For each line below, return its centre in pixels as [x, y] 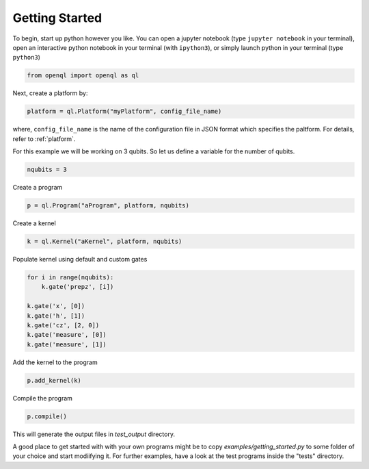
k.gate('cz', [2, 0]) [63, 325]
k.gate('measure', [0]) [67, 335]
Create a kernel [34, 223]
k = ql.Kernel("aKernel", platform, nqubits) [105, 241]
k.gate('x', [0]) [56, 306]
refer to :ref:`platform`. [44, 139]
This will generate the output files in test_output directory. [94, 434]
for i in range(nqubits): [70, 277]
